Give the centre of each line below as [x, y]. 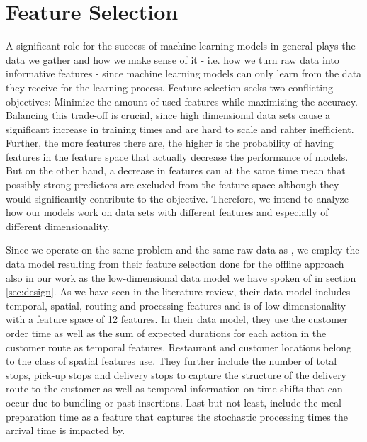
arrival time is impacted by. [66, 430]
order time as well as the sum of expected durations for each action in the [166, 333]
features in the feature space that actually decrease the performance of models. [177, 156]
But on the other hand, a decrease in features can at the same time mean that [176, 170]
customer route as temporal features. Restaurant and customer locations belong [179, 347]
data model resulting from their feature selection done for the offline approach [175, 264]
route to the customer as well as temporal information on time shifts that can [174, 389]
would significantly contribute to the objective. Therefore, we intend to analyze [177, 198]
